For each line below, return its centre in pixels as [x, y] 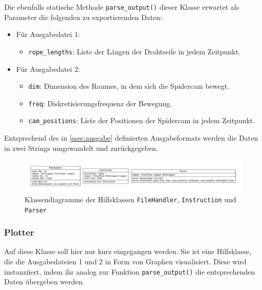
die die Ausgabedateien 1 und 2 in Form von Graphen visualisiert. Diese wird [125, 262]
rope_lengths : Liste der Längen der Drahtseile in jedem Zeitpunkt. [134, 51]
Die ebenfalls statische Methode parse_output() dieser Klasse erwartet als [122, 7]
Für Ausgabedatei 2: [48, 69]
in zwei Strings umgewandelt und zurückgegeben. [81, 148]
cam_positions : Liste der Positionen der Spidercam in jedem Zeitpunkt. [142, 120]
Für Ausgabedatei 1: [48, 34]
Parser [36, 210]
